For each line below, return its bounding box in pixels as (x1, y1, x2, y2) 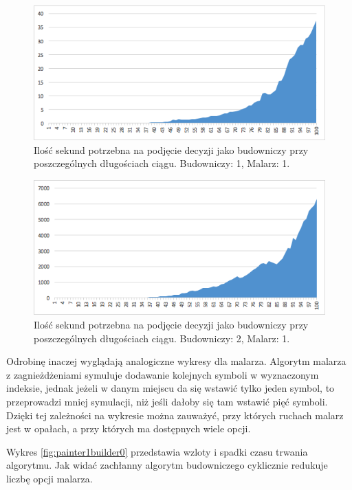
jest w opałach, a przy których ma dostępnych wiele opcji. (6, 421, 251, 436)
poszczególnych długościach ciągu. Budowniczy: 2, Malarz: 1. (34, 331, 290, 345)
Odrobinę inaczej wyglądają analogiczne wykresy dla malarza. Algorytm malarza (6, 354, 346, 368)
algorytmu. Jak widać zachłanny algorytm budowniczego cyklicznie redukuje (6, 458, 328, 472)
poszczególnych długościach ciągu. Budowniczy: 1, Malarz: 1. (34, 156, 290, 170)
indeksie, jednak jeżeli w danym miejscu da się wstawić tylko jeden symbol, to (6, 381, 335, 395)
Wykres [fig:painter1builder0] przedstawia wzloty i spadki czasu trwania (6, 444, 308, 458)
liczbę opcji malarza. (6, 471, 93, 485)
